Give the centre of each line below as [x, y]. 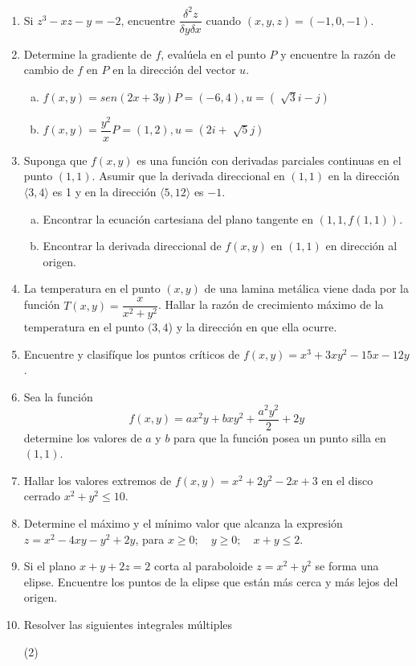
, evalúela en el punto [213, 53]
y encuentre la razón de [338, 53]
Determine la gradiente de [88, 53]
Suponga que [55, 160]
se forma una [347, 566]
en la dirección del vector [174, 70]
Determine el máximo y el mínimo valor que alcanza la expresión [183, 523]
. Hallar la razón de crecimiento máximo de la [271, 304]
